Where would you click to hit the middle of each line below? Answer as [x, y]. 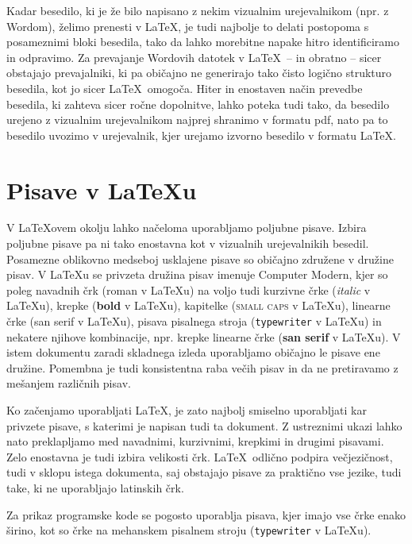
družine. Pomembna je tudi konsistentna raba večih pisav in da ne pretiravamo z [202, 367]
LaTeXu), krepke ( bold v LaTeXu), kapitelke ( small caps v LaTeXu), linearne [198, 305]
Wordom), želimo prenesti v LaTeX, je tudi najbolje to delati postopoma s [188, 26]
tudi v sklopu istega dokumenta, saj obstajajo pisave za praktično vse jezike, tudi [204, 472]
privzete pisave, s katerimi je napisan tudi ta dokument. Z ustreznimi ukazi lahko [204, 425]
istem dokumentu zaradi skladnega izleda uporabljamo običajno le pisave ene [193, 352]
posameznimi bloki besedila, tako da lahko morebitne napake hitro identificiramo [203, 42]
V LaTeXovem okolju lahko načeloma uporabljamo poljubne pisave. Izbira [187, 228]
